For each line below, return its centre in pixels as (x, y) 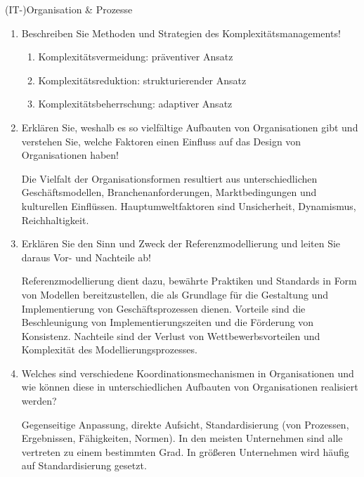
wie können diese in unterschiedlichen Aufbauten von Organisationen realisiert (190, 387)
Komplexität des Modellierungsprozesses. (109, 349)
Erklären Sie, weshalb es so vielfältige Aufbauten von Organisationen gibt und (190, 127)
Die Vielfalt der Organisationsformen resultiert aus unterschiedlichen (169, 178)
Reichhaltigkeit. (55, 220)
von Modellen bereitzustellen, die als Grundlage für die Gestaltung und (175, 294)
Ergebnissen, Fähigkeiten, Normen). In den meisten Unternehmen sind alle (182, 438)
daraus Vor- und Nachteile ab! (86, 257)
